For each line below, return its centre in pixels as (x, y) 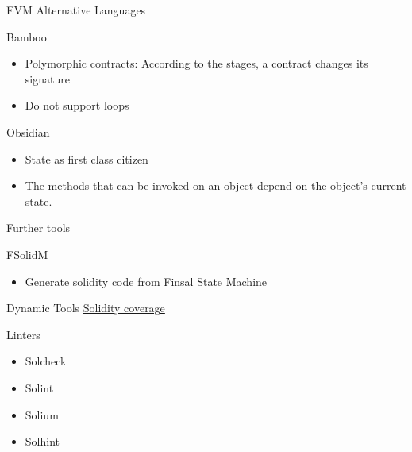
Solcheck (46, 361)
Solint (39, 387)
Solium (42, 414)
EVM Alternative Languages (76, 10)
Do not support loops (77, 105)
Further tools (39, 228)
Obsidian (28, 131)
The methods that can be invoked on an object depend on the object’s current (216, 185)
